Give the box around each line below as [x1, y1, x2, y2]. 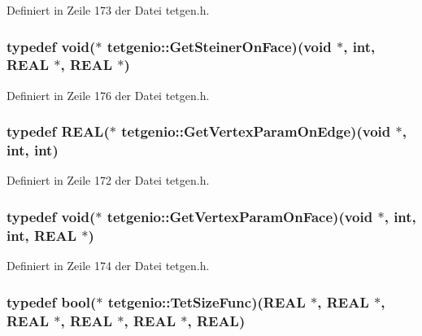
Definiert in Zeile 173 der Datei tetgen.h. [7, 2, 210, 18]
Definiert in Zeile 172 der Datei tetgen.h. [7, 172, 210, 189]
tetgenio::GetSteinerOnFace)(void [107, 36, 332, 56]
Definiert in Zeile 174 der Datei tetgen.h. [7, 257, 210, 274]
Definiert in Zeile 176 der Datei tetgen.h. [7, 86, 210, 103]
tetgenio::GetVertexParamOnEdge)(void [121, 121, 391, 142]
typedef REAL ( [7, 121, 110, 142]
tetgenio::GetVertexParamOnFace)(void [107, 206, 373, 226]
